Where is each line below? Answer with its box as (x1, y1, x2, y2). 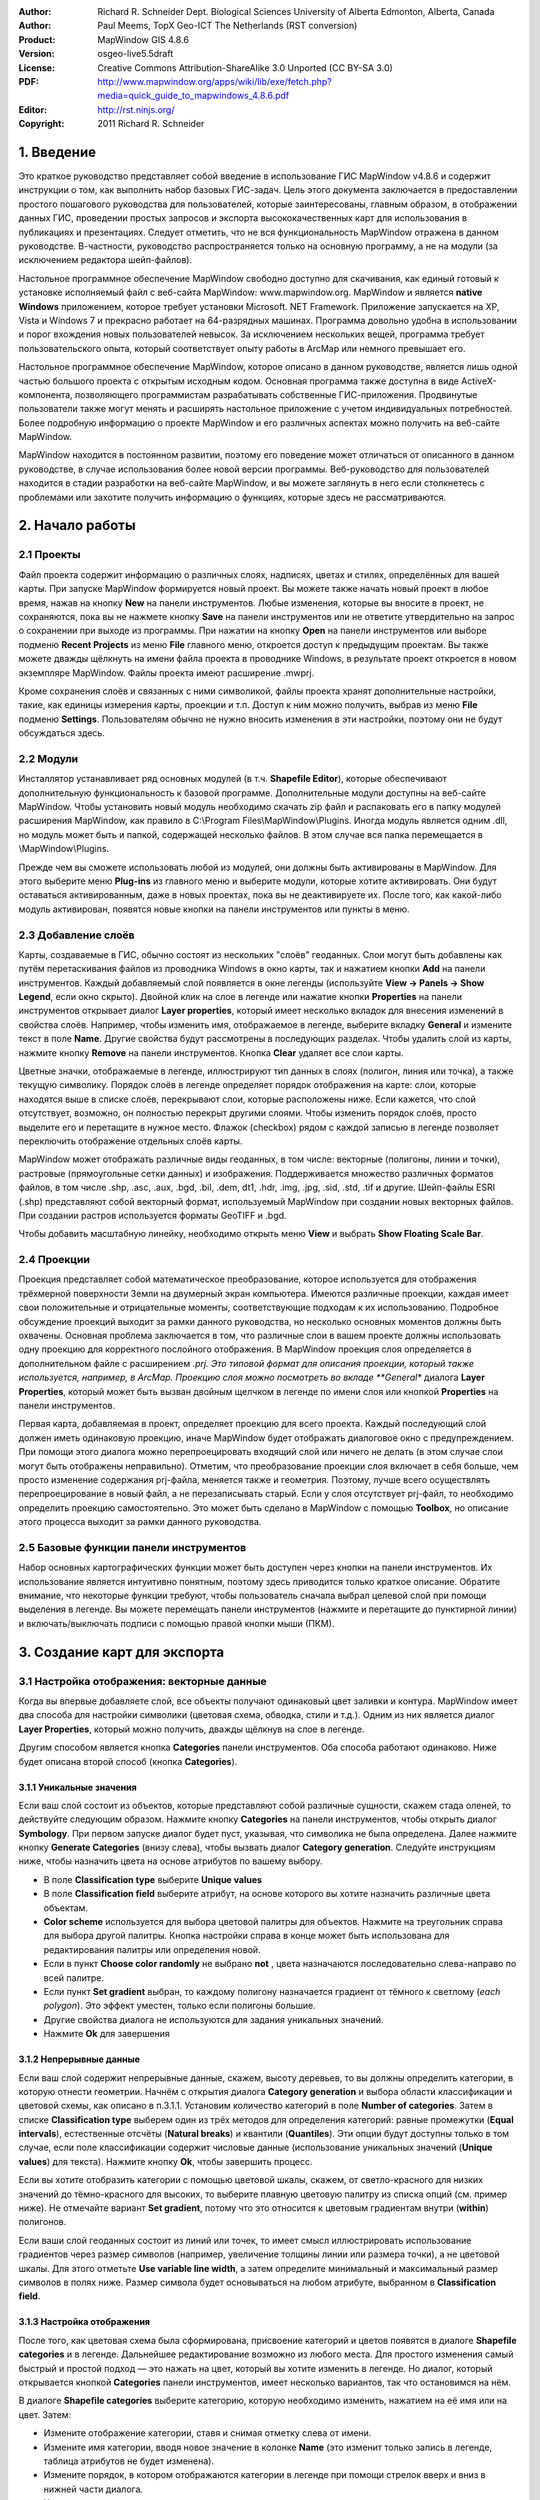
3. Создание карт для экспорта (18, 1643, 225, 1660)
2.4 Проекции (18, 1253, 90, 1267)
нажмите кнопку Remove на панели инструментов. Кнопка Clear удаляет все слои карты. (18, 1046, 404, 1059)
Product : (18, 33, 56, 45)
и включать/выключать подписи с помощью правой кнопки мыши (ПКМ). (18, 1617, 335, 1629)
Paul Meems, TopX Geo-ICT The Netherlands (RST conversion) (97, 20, 358, 32)
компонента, (18, 388, 74, 400)
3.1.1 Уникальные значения (18, 1781, 137, 1793)
